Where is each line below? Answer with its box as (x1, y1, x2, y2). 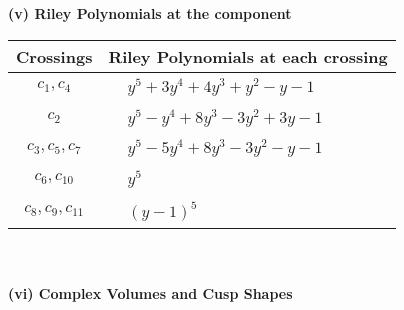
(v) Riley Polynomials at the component (8, 3, 292, 23)
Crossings (16, 44, 93, 68)
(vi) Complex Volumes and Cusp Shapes (8, 283, 293, 304)
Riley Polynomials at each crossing (108, 44, 388, 68)
